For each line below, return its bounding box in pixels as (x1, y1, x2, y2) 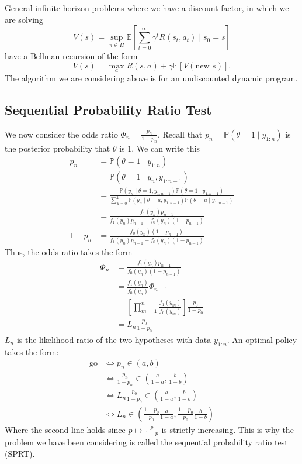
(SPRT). (5, 448, 35, 460)
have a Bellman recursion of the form (5, 50, 138, 62)
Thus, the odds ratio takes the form (5, 245, 133, 257)
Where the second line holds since (5, 423, 126, 435)
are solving (5, 13, 43, 25)
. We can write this (131, 142, 200, 154)
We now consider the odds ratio (5, 128, 118, 140)
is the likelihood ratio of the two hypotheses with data (16, 333, 211, 345)
